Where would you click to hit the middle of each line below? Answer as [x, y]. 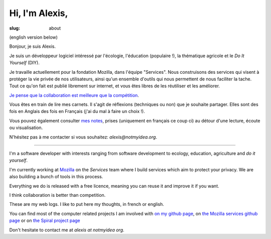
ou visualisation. [26, 128]
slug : [15, 28]
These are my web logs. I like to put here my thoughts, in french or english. [87, 204]
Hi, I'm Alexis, [39, 13]
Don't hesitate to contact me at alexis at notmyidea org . [67, 230]
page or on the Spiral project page [45, 220]
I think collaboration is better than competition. [57, 195]
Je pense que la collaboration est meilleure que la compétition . [74, 95]
